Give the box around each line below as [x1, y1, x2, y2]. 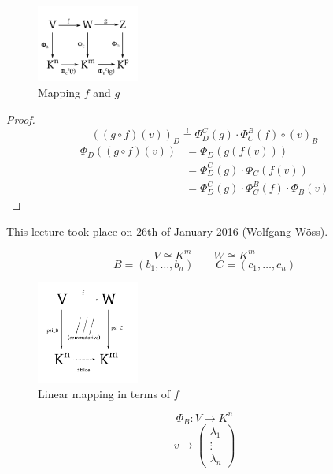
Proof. [6, 110, 35, 127]
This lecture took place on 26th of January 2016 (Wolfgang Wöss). [6, 222, 328, 239]
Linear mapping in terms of [38, 385, 170, 401]
